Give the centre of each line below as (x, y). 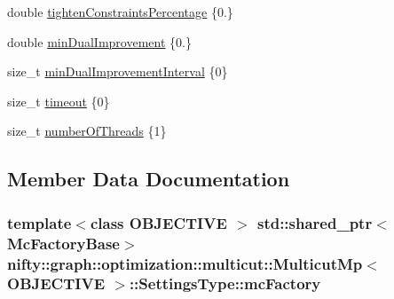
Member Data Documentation (149, 179)
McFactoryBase (63, 243)
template (39, 222)
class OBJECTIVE (158, 222)
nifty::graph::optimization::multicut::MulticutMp (185, 263)
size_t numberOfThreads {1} (87, 131)
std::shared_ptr (315, 222)
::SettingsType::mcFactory (225, 283)
